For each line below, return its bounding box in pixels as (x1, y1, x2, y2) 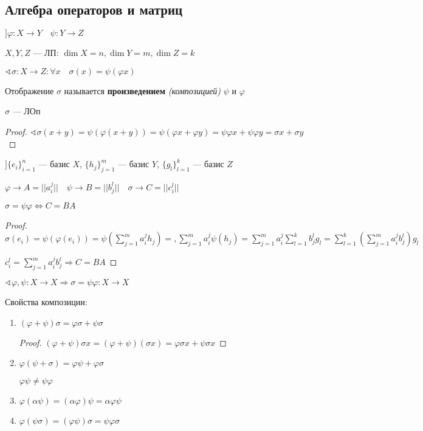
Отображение (5, 84, 54, 97)
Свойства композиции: (5, 295, 88, 308)
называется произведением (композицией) (64, 84, 221, 97)
